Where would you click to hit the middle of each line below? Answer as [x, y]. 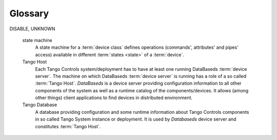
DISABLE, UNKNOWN [32, 29]
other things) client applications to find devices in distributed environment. [114, 98]
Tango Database [40, 105]
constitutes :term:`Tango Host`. [68, 126]
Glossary [29, 13]
